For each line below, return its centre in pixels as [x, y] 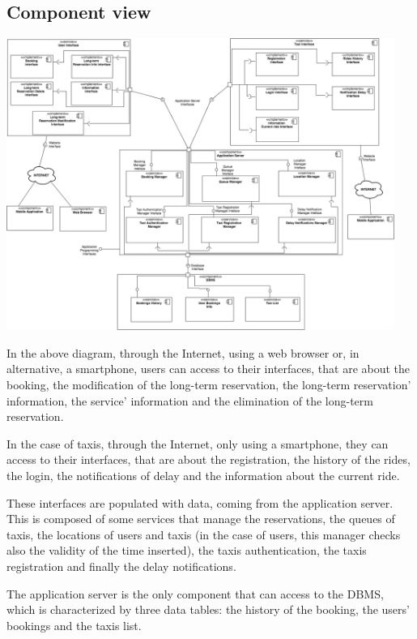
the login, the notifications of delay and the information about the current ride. [203, 475]
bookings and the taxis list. [74, 625]
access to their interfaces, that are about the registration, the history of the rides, [208, 459]
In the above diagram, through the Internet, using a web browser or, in [183, 352]
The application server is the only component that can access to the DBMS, [195, 593]
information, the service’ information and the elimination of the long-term [190, 400]
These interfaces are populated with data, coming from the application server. [200, 502]
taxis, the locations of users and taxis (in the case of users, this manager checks [204, 534]
